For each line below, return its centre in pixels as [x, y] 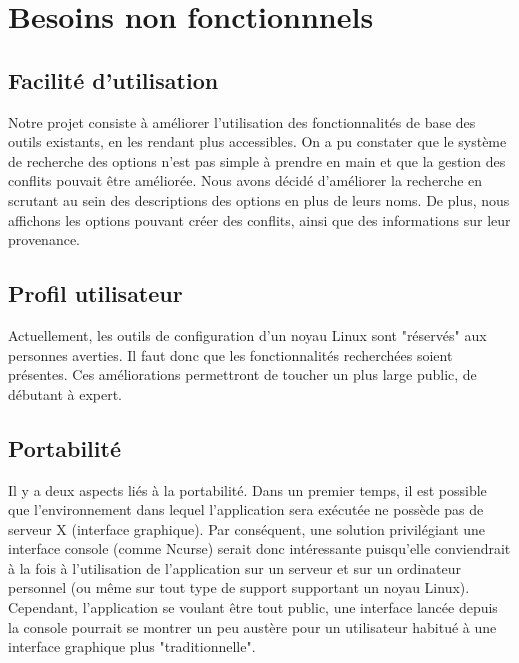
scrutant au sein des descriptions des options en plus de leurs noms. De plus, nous [259, 199]
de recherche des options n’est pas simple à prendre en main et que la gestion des [257, 160]
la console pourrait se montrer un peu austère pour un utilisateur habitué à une [252, 626]
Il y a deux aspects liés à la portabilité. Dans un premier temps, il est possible [247, 489]
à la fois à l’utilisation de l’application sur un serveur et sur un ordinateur [234, 567]
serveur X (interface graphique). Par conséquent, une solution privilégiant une [247, 528]
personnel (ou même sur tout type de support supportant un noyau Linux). [239, 587]
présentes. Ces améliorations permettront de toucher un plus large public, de [242, 374]
